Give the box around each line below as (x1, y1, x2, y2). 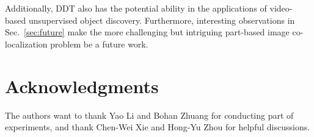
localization (5, 37, 48, 50)
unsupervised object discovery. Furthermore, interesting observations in (28, 13, 295, 26)
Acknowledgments (5, 73, 159, 98)
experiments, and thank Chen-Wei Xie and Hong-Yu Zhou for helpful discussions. (5, 121, 310, 133)
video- (269, 2, 293, 14)
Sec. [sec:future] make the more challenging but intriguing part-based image (5, 26, 290, 38)
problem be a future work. (50, 37, 148, 50)
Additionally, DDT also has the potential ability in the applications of (5, 2, 267, 14)
